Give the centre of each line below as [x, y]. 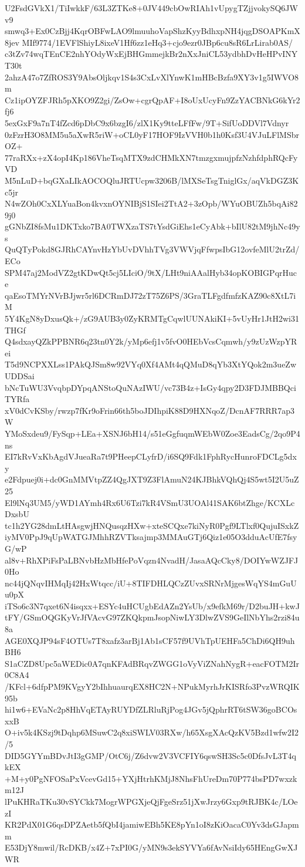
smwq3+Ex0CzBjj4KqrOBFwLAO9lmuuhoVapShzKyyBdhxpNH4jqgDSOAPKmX [152, 31]
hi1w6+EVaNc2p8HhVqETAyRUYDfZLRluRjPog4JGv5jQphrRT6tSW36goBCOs [151, 709]
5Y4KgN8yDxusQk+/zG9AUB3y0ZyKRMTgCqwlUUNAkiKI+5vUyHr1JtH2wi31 [152, 318]
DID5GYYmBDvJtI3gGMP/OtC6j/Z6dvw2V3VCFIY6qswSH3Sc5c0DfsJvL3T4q [150, 755]
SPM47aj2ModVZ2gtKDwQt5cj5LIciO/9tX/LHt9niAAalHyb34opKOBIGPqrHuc [151, 272]
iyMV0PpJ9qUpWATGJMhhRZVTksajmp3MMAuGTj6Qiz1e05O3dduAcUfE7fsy [151, 537]
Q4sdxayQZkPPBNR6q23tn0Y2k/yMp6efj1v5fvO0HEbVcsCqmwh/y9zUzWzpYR [151, 341]
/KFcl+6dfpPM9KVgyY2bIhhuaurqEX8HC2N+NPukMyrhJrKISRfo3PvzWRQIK [152, 686]
